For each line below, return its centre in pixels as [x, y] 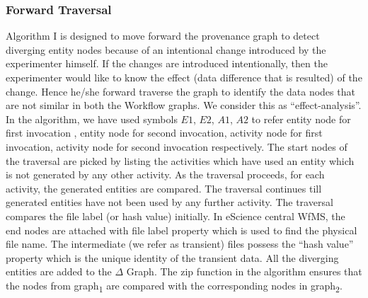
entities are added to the [59, 271]
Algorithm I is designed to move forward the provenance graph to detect [163, 36]
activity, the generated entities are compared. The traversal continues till [164, 188]
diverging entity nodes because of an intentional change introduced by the [166, 49]
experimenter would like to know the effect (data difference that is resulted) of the [184, 77]
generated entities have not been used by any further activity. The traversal [169, 202]
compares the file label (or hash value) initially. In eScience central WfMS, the [176, 216]
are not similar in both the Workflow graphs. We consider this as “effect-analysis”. [184, 105]
